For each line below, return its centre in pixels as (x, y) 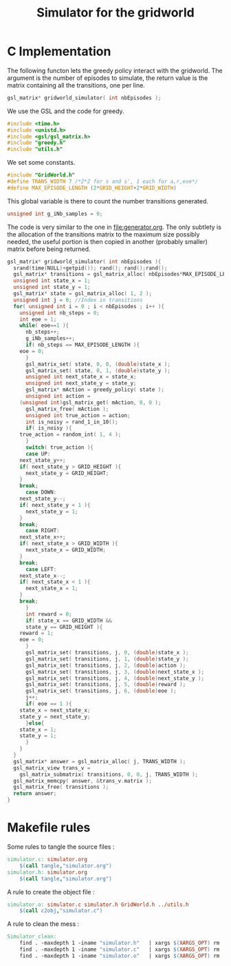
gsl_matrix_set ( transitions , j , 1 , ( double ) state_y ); (107, 659)
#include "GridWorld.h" (41, 175)
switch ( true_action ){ (59, 447)
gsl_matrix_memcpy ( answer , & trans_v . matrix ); (83, 781)
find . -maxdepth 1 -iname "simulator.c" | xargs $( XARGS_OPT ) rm (120, 949)
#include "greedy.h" (37, 143)
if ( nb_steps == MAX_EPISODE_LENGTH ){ (82, 345)
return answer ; (35, 794)
